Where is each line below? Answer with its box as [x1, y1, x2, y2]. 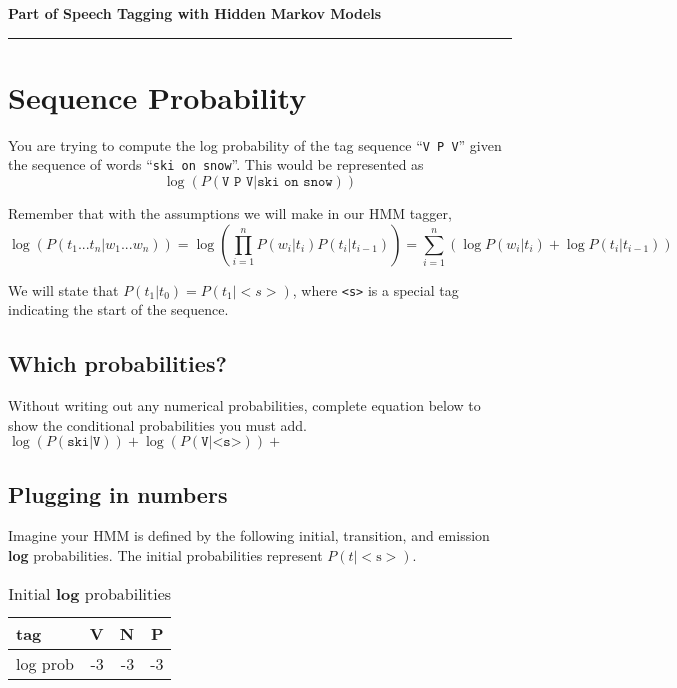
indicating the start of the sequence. [8, 299, 229, 320]
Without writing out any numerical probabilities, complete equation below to [8, 395, 481, 416]
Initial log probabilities [8, 581, 172, 605]
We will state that [8, 279, 119, 300]
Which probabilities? [8, 348, 227, 379]
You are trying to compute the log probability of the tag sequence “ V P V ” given [8, 134, 502, 155]
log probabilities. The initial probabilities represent [8, 545, 323, 566]
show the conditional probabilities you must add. [8, 414, 307, 435]
